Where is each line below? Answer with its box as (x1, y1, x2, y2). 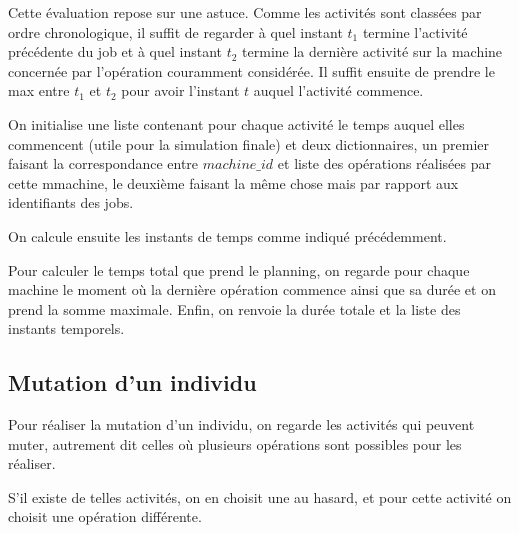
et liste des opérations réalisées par (277, 153, 491, 174)
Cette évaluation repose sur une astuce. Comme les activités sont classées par (8, 2, 482, 22)
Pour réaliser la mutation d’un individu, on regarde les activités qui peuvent (8, 414, 475, 435)
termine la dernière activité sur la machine (242, 41, 503, 62)
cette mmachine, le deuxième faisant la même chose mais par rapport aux (8, 172, 459, 193)
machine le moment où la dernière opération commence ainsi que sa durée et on (8, 279, 496, 300)
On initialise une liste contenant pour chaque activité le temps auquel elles (8, 113, 465, 134)
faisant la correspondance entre (8, 153, 199, 174)
